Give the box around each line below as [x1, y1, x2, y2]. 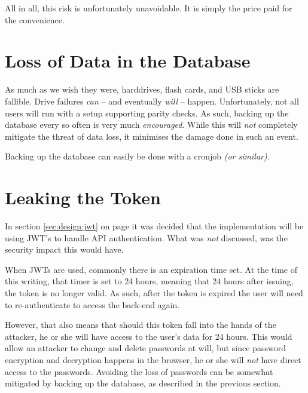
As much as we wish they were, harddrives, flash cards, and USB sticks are [5, 83, 279, 96]
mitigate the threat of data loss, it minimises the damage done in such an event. [5, 130, 298, 142]
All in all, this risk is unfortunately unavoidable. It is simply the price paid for [5, 2, 292, 14]
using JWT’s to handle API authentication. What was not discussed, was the [5, 231, 288, 244]
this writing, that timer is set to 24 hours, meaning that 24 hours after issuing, [5, 275, 294, 287]
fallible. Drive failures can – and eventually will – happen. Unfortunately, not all [5, 94, 299, 107]
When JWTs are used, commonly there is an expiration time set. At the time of [5, 263, 298, 275]
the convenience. [5, 13, 65, 26]
